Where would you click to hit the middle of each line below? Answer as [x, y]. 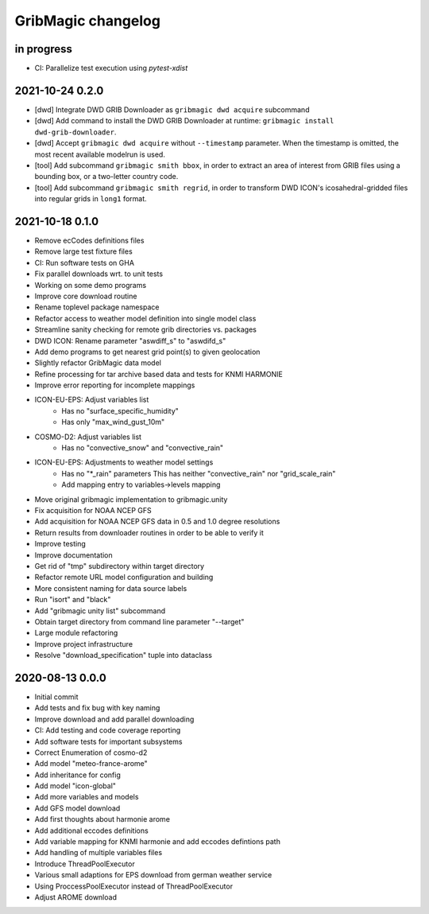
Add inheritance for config [77, 775]
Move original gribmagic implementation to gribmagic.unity [131, 499]
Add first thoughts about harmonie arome [102, 819]
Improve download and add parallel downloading [114, 719]
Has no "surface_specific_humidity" [120, 410]
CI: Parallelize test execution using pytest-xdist [111, 68]
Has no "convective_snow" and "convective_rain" [143, 448]
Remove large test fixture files [83, 251]
